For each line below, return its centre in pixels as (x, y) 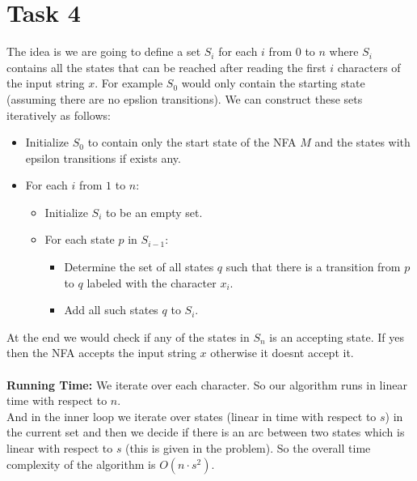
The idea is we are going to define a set (104, 51)
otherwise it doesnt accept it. (282, 353)
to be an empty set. (154, 212)
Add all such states (111, 310)
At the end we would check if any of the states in (128, 336)
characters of (369, 67)
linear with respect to (60, 448)
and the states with (362, 142)
